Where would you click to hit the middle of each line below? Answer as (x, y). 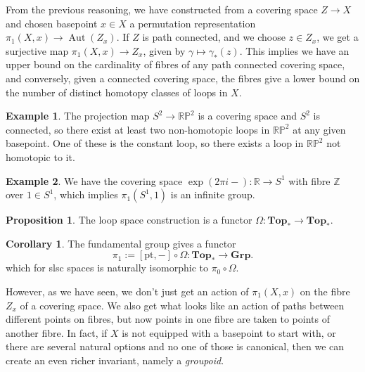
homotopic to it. (40, 156)
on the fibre (325, 291)
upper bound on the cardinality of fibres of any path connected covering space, (175, 64)
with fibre (309, 180)
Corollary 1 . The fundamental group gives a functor (121, 243)
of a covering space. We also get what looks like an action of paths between (182, 305)
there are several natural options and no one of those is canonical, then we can (175, 346)
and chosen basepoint (52, 23)
